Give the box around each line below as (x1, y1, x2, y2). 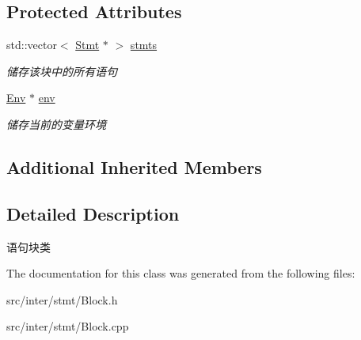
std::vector (6, 36, 57, 53)
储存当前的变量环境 (6, 115, 106, 132)
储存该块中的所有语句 (6, 62, 117, 79)
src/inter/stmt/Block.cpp (6, 318, 129, 334)
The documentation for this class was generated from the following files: (6, 265, 355, 281)
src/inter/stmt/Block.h (6, 291, 118, 308)
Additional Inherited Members (6, 154, 262, 179)
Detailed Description (6, 201, 180, 225)
